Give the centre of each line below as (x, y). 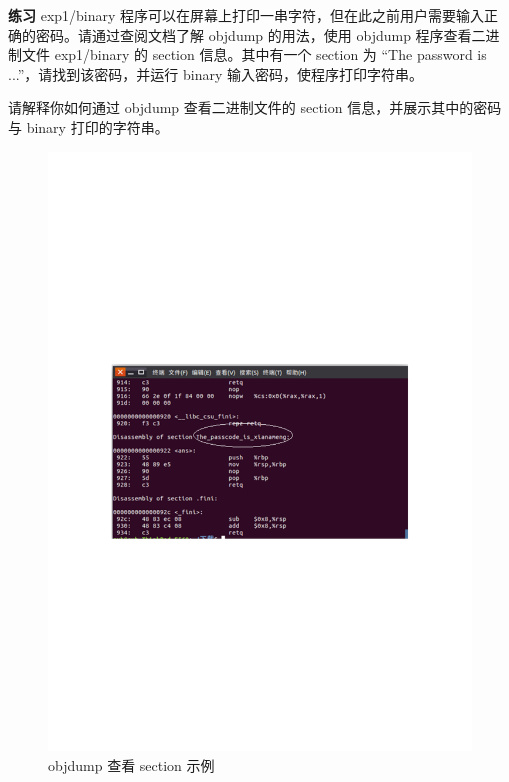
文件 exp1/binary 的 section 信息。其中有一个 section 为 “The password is (254, 54)
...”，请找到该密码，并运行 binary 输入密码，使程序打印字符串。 (216, 73)
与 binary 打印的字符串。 (88, 126)
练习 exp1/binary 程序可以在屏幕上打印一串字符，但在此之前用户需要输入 (246, 15)
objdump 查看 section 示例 (131, 765)
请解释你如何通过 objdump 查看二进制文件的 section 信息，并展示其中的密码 (255, 107)
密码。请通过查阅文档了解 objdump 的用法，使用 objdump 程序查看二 (260, 34)
